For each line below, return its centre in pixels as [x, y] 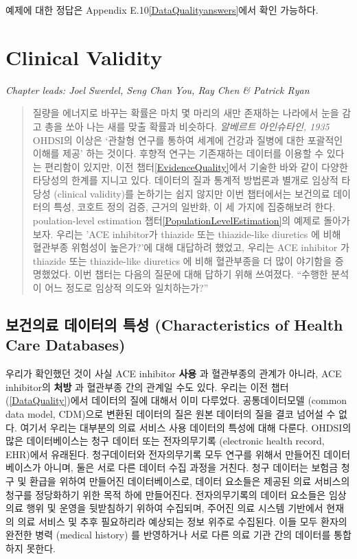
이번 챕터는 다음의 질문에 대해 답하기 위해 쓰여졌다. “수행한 [201, 274]
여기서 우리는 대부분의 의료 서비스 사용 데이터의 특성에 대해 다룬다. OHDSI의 [186, 427]
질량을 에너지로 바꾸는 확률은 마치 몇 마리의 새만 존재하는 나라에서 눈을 [186, 113]
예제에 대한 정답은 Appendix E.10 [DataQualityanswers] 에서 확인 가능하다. [162, 10]
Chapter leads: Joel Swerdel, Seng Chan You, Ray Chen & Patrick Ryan [158, 90]
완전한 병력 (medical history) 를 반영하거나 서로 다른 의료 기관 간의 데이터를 [168, 535]
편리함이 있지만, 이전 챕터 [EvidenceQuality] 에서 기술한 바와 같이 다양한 [196, 166]
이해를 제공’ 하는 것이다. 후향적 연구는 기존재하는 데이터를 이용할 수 [178, 153]
